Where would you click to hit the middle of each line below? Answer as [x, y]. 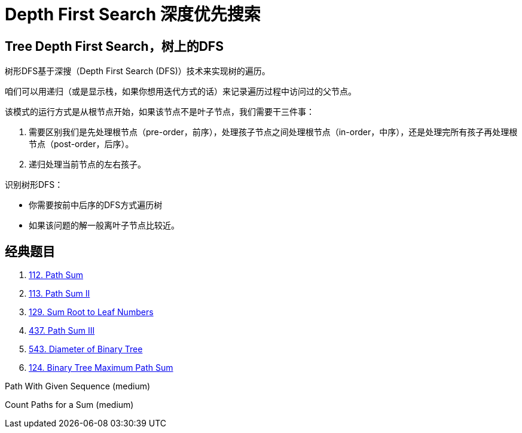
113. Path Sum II [59, 294]
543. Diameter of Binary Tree [86, 349]
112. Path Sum [56, 275]
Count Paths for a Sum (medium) [69, 405]
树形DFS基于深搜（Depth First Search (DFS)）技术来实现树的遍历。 [138, 71]
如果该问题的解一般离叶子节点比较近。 [104, 225]
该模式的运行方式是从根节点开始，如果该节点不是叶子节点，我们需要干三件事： [160, 112]
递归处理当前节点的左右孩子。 [87, 164]
